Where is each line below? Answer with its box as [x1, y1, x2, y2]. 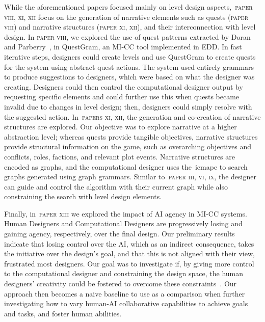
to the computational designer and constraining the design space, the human [4, 268, 244, 279]
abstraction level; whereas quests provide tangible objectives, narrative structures [4, 131, 258, 142]
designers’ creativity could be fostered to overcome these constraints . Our [4, 278, 237, 289]
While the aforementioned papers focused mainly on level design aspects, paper [4, 2, 253, 12]
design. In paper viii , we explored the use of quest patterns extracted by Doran [4, 31, 251, 42]
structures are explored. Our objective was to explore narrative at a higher [4, 121, 237, 132]
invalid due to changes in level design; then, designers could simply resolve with [4, 101, 252, 112]
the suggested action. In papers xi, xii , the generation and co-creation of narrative [4, 111, 261, 122]
